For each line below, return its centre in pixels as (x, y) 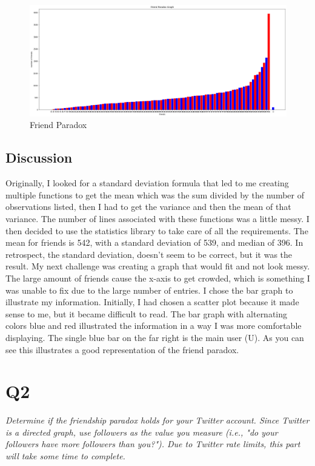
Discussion (39, 157)
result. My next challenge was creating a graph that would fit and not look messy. (158, 266)
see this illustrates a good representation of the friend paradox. (122, 349)
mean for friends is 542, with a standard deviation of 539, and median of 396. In (154, 242)
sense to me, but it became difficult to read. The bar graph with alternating (147, 313)
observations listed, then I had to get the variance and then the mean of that (148, 207)
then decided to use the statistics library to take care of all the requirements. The (157, 230)
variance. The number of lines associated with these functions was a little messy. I (157, 219)
